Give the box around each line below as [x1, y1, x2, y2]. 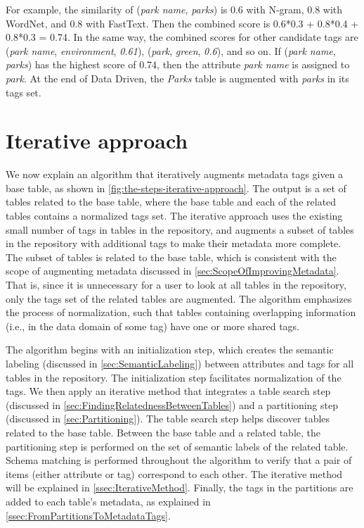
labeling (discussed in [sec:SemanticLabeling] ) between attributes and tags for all [6, 356, 354, 370]
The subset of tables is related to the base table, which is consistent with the [6, 249, 337, 264]
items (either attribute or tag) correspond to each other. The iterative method [6, 466, 343, 481]
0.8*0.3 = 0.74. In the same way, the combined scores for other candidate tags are [6, 30, 358, 44]
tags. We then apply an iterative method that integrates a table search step [6, 384, 331, 398]
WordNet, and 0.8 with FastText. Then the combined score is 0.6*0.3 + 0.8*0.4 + [6, 15, 359, 30]
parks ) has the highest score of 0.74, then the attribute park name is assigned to [6, 57, 350, 72]
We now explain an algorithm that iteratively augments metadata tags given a [6, 167, 344, 182]
